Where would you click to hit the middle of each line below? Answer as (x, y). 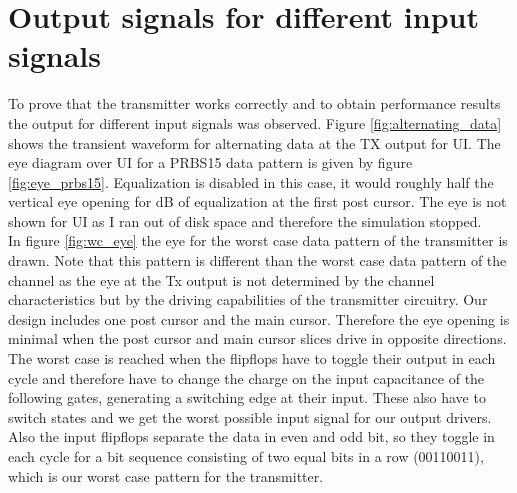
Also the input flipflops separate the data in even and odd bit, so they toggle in (251, 436)
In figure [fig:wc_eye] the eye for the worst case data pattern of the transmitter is (258, 240)
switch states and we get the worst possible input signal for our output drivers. (250, 416)
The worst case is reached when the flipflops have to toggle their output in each (252, 358)
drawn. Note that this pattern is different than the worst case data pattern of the (257, 260)
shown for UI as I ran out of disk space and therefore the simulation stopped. (245, 220)
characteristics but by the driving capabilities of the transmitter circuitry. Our (248, 299)
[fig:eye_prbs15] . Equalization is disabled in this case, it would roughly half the (251, 181)
